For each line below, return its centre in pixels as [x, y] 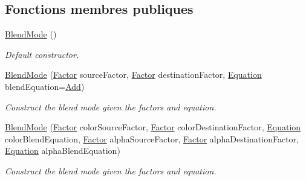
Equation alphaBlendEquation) [63, 151]
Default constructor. [42, 54]
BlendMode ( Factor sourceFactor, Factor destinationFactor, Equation [133, 75]
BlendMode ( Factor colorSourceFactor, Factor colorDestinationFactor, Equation [153, 127]
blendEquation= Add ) [45, 86]
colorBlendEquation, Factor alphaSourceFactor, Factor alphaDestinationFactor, [152, 138]
